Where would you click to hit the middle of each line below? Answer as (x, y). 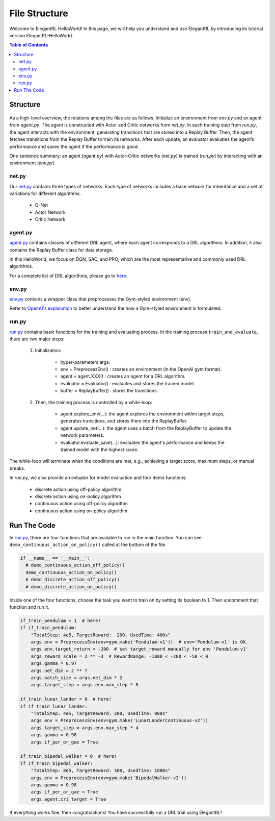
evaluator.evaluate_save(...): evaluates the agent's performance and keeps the (143, 442)
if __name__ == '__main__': (55, 558)
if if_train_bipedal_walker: (57, 763)
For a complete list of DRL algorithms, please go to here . (68, 276)
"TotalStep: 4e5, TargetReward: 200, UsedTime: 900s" (99, 713)
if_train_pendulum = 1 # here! (61, 620)
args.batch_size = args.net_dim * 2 (76, 678)
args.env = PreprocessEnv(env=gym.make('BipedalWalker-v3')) (109, 778)
